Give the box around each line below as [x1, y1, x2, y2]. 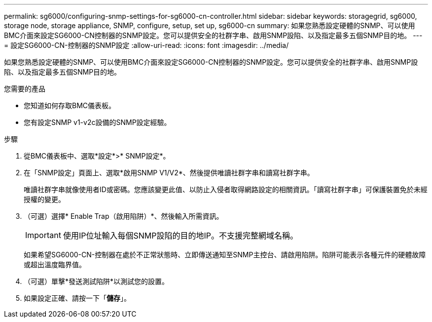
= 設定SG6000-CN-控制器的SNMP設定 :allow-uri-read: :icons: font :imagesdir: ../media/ [4, 41, 289, 49]
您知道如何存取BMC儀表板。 [24, 101, 116, 110]
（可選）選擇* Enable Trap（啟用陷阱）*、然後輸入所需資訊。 [24, 212, 223, 220]
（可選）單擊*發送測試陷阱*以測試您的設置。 [24, 277, 169, 285]
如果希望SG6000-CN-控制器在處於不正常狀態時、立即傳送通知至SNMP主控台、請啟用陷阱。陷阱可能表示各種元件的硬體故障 [24, 250, 426, 259]
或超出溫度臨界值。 [24, 260, 86, 269]
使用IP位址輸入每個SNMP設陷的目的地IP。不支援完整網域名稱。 [63, 231, 298, 241]
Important [25, 230, 61, 240]
